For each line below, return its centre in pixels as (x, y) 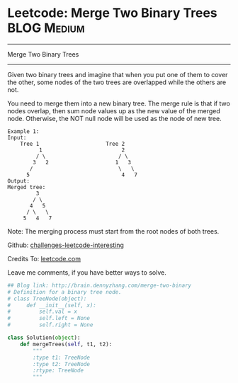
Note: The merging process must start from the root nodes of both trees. (113, 231)
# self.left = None (49, 319)
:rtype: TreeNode (58, 371)
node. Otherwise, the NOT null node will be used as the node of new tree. (114, 118)
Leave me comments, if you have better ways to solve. (87, 272)
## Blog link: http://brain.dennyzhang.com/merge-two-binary (100, 285)
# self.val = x (42, 312)
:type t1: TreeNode (62, 358)
